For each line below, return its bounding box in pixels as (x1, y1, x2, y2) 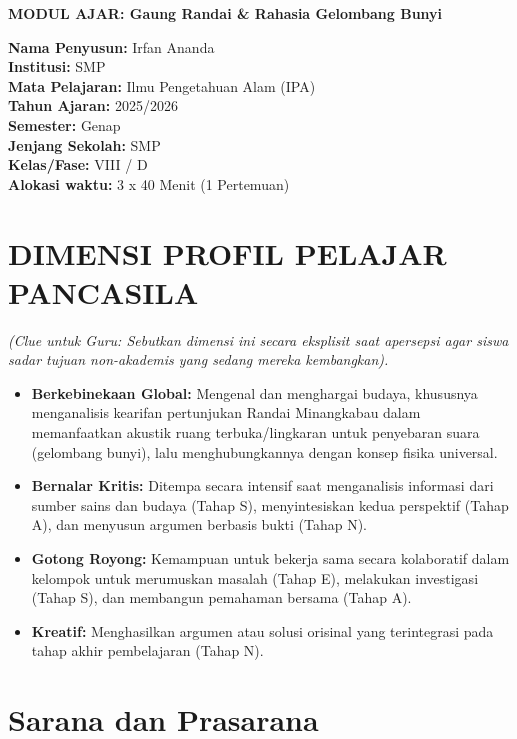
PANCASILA (8, 271, 199, 312)
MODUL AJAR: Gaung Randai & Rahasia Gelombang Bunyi (8, 3, 443, 23)
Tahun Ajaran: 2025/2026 (8, 95, 178, 116)
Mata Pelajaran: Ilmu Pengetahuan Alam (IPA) (8, 75, 316, 96)
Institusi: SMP (8, 56, 106, 77)
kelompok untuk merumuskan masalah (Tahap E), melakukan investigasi (31, 567, 479, 588)
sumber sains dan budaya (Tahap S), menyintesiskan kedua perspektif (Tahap (31, 494, 509, 515)
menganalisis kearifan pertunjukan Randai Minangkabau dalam (31, 402, 421, 423)
